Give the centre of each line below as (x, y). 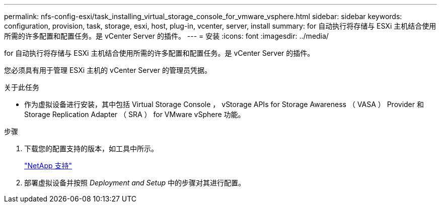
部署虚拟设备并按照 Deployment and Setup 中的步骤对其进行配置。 (135, 183)
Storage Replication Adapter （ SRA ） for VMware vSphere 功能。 (135, 114)
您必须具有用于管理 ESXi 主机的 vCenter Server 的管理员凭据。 (108, 70)
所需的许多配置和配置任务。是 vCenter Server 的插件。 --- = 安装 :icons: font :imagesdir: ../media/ (166, 36)
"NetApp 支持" (48, 166)
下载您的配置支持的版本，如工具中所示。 (91, 148)
